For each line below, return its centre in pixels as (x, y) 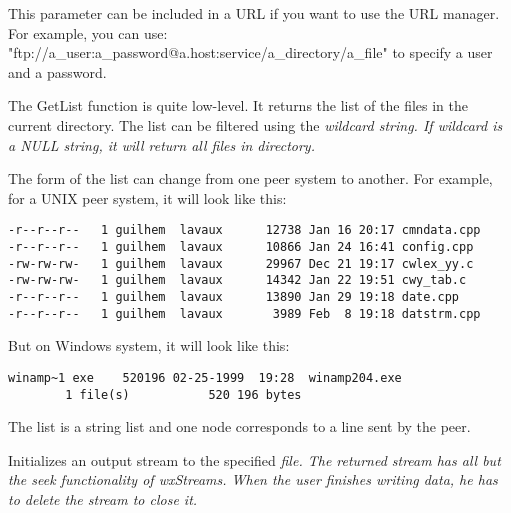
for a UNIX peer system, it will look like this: (147, 197)
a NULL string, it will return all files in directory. (161, 144)
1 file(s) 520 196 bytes (183, 394)
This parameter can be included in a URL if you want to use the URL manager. (254, 13)
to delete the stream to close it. (103, 498)
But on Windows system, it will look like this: (149, 345)
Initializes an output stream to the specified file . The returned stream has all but (254, 459)
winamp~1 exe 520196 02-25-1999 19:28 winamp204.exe (205, 377)
